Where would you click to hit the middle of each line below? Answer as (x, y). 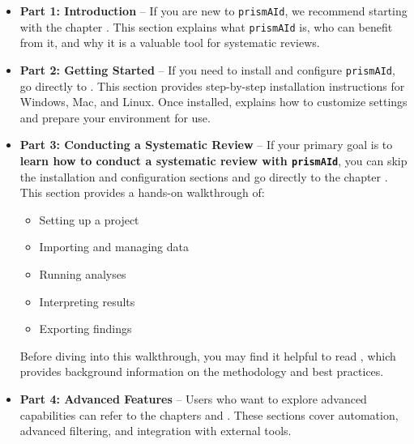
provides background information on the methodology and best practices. (202, 371)
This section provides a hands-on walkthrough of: (142, 192)
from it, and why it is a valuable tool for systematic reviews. (170, 43)
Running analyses (83, 273)
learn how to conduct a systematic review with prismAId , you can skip (213, 160)
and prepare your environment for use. (115, 117)
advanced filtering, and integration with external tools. (156, 431)
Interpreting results (87, 301)
